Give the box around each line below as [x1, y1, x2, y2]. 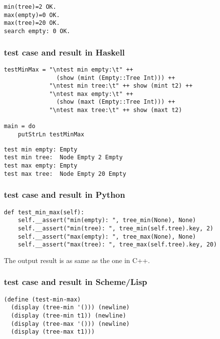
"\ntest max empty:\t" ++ [49, 90, 133, 97]
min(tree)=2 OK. [4, 3, 57, 10]
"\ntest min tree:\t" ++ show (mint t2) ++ [49, 82, 193, 90]
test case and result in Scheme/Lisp [4, 276, 147, 288]
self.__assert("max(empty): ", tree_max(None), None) [18, 233, 196, 240]
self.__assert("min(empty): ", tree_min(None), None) [18, 217, 196, 224]
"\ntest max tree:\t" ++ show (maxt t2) [49, 107, 182, 114]
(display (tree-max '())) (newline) [11, 320, 130, 327]
